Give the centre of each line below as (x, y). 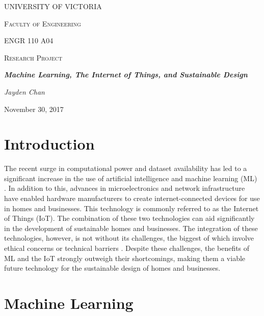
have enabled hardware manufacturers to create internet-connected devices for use (132, 198)
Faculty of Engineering (43, 23)
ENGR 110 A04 (29, 40)
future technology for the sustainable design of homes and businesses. (112, 268)
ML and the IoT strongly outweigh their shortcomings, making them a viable (125, 258)
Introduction (49, 144)
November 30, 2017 (34, 109)
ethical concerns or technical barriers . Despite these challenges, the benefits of (127, 248)
